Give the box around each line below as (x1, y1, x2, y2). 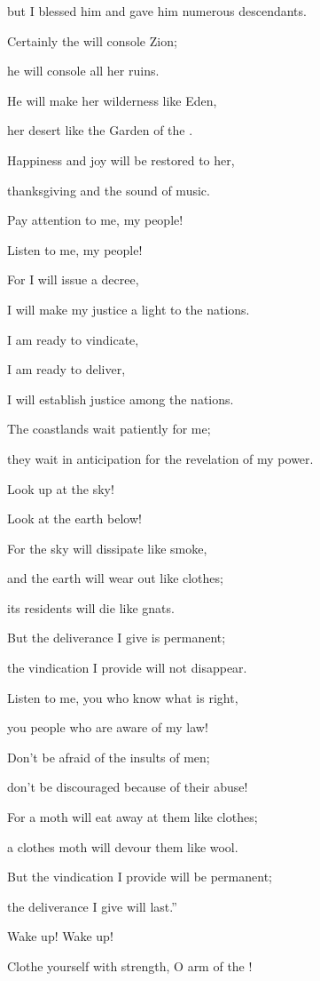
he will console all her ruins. (7, 61, 160, 80)
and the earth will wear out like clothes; (7, 569, 223, 587)
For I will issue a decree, (7, 270, 139, 289)
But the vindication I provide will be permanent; (7, 867, 272, 886)
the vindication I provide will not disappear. (7, 658, 247, 677)
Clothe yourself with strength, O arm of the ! (7, 957, 253, 975)
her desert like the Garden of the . (7, 121, 193, 140)
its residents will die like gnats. (7, 598, 175, 617)
